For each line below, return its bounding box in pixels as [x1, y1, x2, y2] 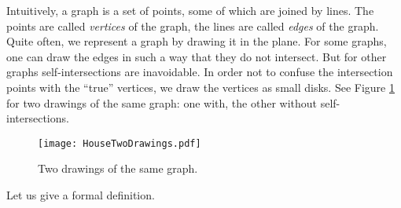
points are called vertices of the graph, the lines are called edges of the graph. [6, 17, 379, 34]
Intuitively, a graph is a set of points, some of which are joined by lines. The [6, 2, 374, 18]
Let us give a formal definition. [6, 187, 155, 203]
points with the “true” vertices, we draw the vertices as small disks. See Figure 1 [6, 78, 395, 95]
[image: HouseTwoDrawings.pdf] [38, 137, 201, 149]
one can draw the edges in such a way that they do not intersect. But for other [6, 48, 387, 64]
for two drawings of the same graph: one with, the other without [6, 94, 318, 111]
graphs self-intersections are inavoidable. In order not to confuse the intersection [6, 64, 393, 80]
